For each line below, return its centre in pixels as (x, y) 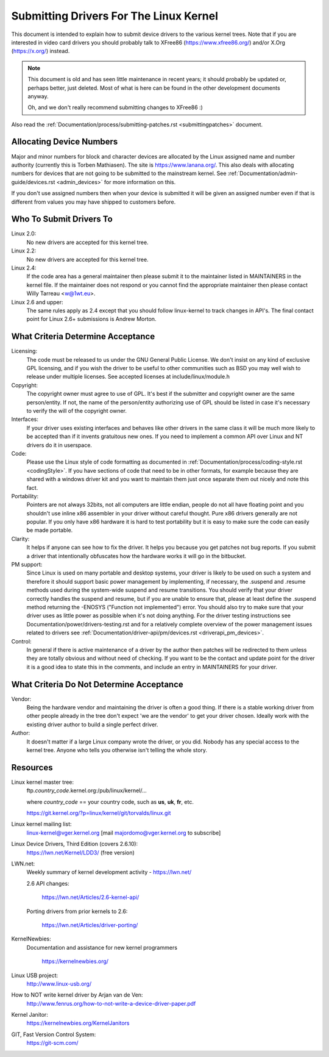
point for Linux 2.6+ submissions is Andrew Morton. (91, 319)
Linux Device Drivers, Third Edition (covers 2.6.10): (75, 844)
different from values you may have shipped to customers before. (94, 202)
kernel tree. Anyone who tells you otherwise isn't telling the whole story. (117, 750)
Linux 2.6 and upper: (37, 302)
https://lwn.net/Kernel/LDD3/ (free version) (81, 852)
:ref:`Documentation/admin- (263, 173)
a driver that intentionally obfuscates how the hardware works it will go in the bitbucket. (136, 556)
